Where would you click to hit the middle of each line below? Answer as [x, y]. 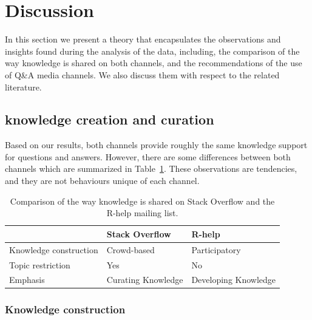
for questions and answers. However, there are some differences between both [148, 156]
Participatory [216, 249]
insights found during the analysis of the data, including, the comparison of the [152, 51]
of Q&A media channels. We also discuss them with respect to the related [142, 74]
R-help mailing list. [142, 213]
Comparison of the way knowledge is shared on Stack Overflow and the [142, 201]
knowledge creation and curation [110, 119]
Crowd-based [131, 249]
